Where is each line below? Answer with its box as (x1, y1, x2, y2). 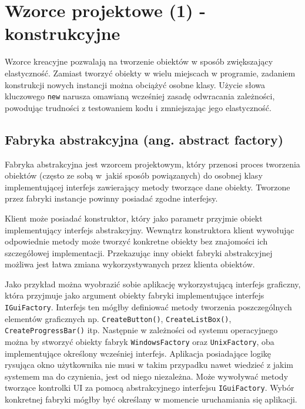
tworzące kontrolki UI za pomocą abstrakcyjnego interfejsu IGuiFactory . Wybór (5, 381, 294, 394)
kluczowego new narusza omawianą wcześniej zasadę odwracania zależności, (5, 90, 275, 102)
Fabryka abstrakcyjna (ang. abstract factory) (5, 130, 284, 148)
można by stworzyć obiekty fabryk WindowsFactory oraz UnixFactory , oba (5, 336, 274, 348)
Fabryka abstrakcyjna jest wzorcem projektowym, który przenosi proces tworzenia (5, 157, 300, 170)
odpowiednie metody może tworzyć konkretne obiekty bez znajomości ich (5, 235, 268, 247)
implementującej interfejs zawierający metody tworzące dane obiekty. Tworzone (5, 180, 290, 193)
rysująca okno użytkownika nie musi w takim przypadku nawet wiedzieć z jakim (5, 358, 293, 371)
